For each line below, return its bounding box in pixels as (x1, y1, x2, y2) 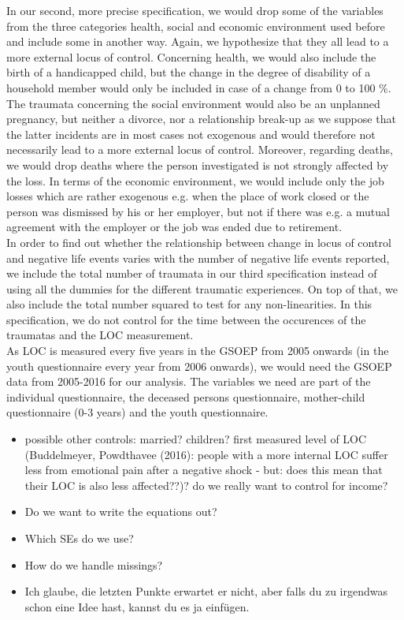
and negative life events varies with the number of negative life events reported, (6, 249, 390, 266)
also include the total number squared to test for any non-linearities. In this (6, 296, 372, 312)
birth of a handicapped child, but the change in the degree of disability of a (6, 64, 371, 80)
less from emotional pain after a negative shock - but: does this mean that (24, 461, 383, 478)
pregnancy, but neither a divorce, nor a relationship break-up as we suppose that (6, 110, 396, 127)
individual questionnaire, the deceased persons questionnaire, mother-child (6, 388, 365, 405)
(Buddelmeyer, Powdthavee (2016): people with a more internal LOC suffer (24, 446, 388, 462)
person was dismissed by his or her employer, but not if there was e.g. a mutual (6, 203, 390, 219)
